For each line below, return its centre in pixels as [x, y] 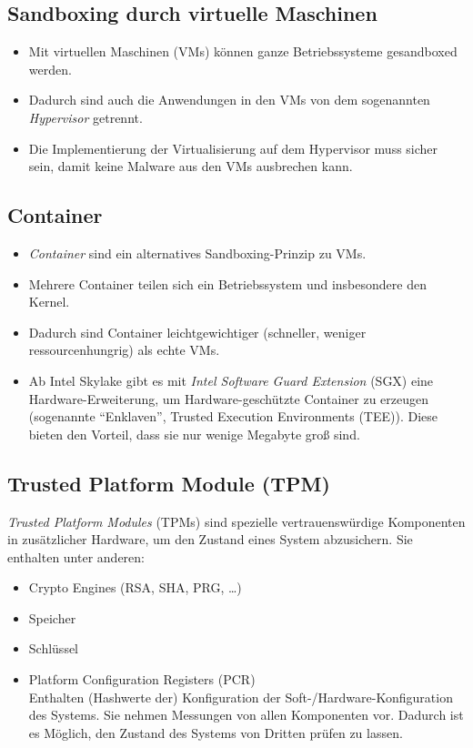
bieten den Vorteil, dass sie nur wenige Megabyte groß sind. [194, 434]
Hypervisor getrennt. [86, 117]
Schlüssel [54, 648]
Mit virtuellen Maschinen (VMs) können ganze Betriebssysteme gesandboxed [243, 51]
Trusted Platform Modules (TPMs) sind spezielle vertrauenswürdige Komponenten [236, 521]
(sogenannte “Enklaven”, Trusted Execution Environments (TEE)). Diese [233, 416]
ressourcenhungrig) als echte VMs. [124, 350]
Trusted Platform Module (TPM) [169, 483]
